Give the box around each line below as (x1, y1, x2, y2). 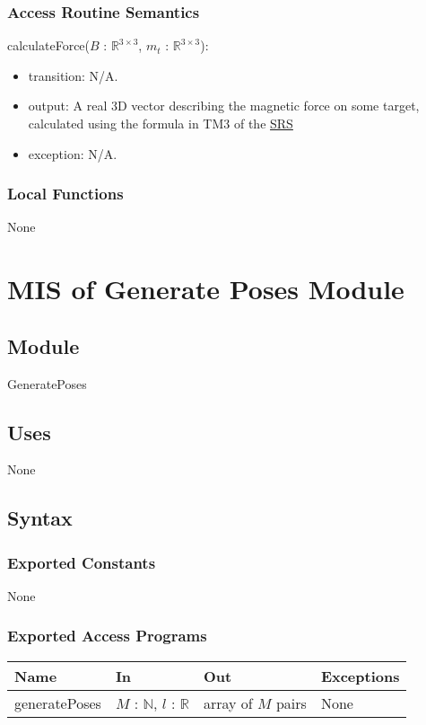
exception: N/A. (28, 144, 117, 163)
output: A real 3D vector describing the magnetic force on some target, (28, 96, 420, 115)
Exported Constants (7, 551, 156, 573)
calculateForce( (7, 36, 91, 55)
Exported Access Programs (7, 624, 207, 647)
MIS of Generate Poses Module (7, 270, 404, 307)
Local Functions (7, 182, 124, 205)
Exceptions (320, 665, 400, 686)
